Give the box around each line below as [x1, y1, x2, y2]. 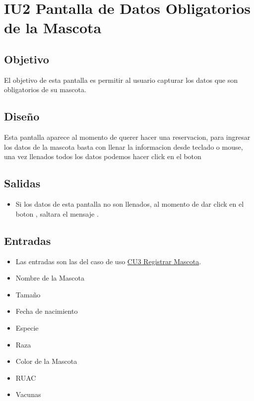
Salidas [4, 175, 41, 191]
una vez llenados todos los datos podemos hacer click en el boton [4, 151, 201, 162]
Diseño [4, 109, 40, 124]
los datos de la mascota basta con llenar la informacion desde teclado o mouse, [4, 141, 243, 152]
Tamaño [15, 289, 41, 299]
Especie [15, 322, 39, 333]
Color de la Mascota [15, 356, 77, 366]
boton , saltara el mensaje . [15, 208, 99, 219]
